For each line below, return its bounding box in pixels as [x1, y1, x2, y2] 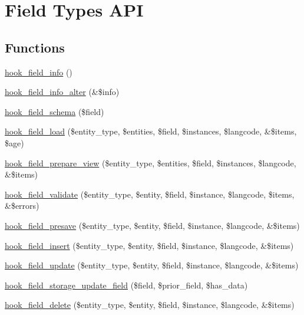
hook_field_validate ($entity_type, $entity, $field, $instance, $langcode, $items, [5, 188, 295, 200]
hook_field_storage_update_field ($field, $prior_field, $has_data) [5, 278, 248, 291]
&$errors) [5, 199, 39, 212]
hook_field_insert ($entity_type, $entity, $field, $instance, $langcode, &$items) [5, 239, 294, 251]
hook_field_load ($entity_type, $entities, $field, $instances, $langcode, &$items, [5, 125, 297, 137]
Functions [5, 38, 65, 56]
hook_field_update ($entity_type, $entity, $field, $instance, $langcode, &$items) [5, 259, 299, 271]
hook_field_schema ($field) [5, 105, 104, 117]
